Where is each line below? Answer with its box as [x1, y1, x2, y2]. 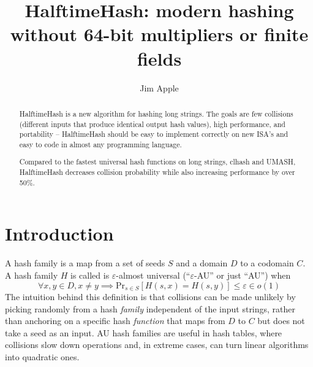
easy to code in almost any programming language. [19, 139, 182, 149]
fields [137, 45, 182, 71]
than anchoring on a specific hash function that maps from [5, 314, 225, 327]
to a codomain [240, 257, 294, 269]
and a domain [176, 257, 228, 269]
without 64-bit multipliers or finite [10, 21, 309, 47]
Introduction [5, 221, 114, 246]
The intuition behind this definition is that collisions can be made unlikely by [5, 290, 296, 303]
